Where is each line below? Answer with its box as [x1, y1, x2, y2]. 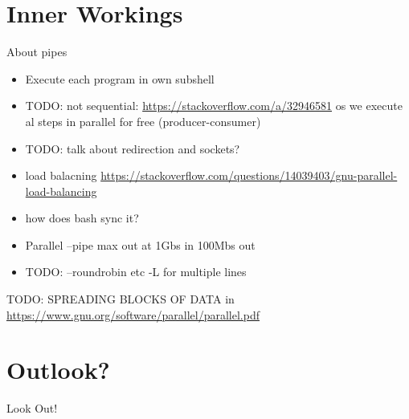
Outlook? [6, 353, 110, 386]
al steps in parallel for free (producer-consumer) [25, 112, 261, 129]
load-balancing [25, 182, 97, 199]
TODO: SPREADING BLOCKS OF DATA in [6, 291, 235, 307]
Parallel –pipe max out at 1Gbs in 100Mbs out [25, 236, 256, 253]
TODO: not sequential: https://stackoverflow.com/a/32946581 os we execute [25, 97, 403, 114]
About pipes [6, 43, 67, 60]
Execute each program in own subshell [25, 70, 215, 87]
